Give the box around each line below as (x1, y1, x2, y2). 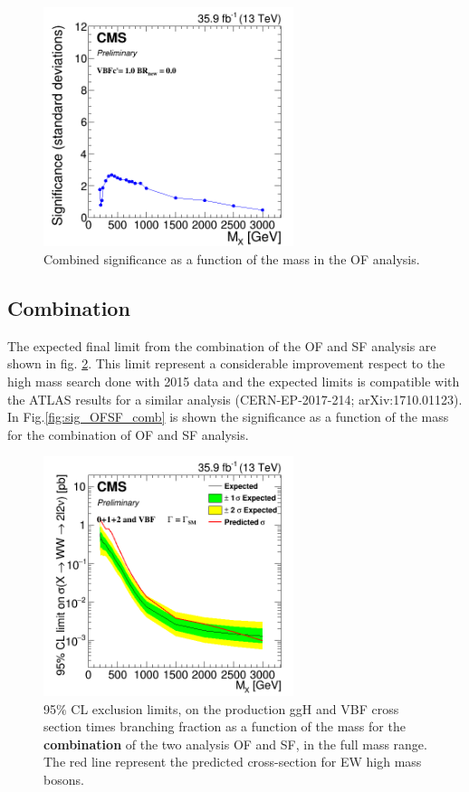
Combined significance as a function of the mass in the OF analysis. (43, 250, 420, 269)
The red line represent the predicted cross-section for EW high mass (43, 752, 422, 771)
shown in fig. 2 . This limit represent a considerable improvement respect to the (7, 354, 445, 373)
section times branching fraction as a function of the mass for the (43, 717, 406, 736)
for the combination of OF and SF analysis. (7, 425, 249, 444)
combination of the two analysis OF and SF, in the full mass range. (43, 734, 427, 753)
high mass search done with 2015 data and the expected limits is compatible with (7, 372, 460, 391)
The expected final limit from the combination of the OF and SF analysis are (7, 336, 436, 355)
